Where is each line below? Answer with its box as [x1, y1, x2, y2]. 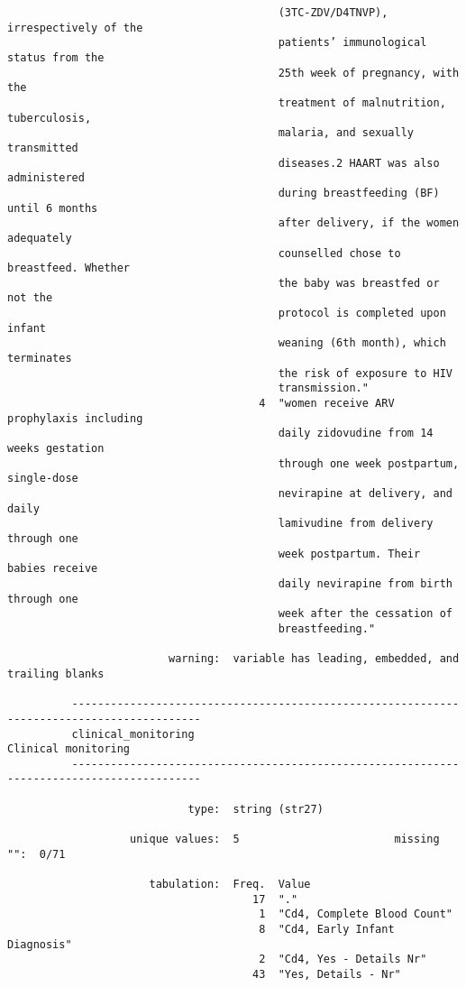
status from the [7, 51, 105, 64]
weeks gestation [7, 442, 105, 456]
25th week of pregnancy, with [278, 66, 460, 79]
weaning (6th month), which [278, 337, 446, 350]
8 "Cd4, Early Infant [259, 923, 395, 936]
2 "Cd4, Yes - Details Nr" [259, 953, 427, 966]
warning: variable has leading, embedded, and [168, 652, 460, 666]
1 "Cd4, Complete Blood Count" [259, 908, 452, 921]
